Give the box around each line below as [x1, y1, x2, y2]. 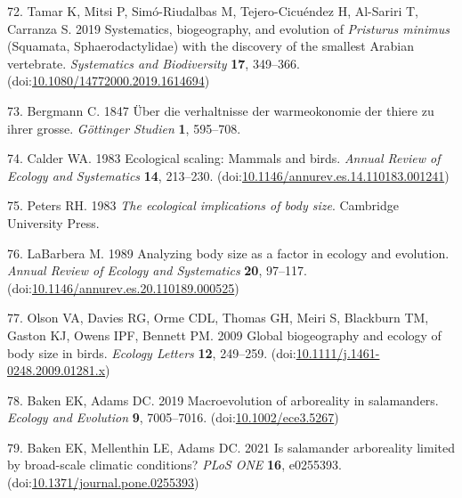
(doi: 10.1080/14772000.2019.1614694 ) [7, 71, 210, 90]
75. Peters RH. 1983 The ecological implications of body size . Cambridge [7, 196, 400, 215]
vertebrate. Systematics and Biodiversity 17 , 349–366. [7, 53, 300, 72]
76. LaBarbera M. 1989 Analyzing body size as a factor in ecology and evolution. [7, 243, 450, 262]
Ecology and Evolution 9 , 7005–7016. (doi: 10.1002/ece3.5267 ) [7, 408, 339, 427]
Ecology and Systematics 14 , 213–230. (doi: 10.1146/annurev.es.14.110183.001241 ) [7, 166, 450, 184]
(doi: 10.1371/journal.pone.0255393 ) [7, 473, 199, 492]
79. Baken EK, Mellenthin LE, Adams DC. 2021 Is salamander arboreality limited [7, 437, 455, 456]
